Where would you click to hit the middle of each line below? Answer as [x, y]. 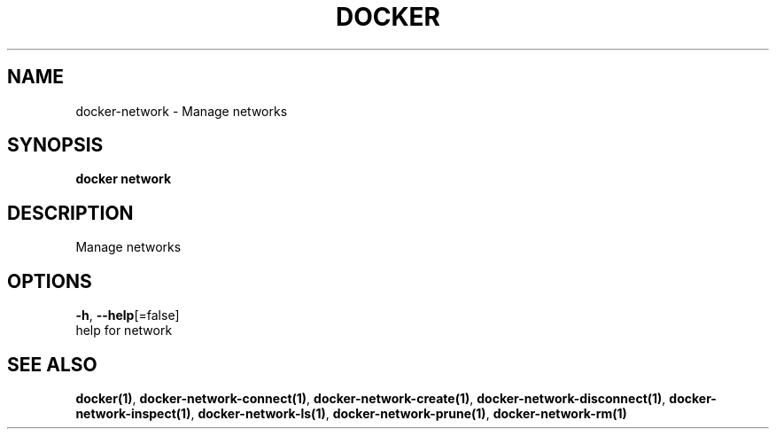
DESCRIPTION [70, 213]
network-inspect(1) [133, 413]
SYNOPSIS [55, 145]
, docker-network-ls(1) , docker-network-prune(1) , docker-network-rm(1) [409, 413]
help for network [124, 331]
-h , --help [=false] [128, 315]
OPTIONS [50, 281]
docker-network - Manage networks [182, 111]
